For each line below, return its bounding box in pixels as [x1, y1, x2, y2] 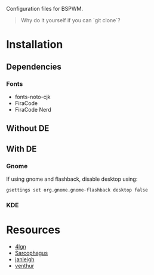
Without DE [6, 123, 50, 134]
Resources [6, 223, 61, 237]
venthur [14, 262, 35, 269]
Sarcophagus [14, 249, 48, 256]
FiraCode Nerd [14, 106, 52, 113]
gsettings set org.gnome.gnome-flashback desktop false [6, 187, 148, 193]
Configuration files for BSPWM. [6, 5, 84, 12]
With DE [6, 144, 37, 154]
